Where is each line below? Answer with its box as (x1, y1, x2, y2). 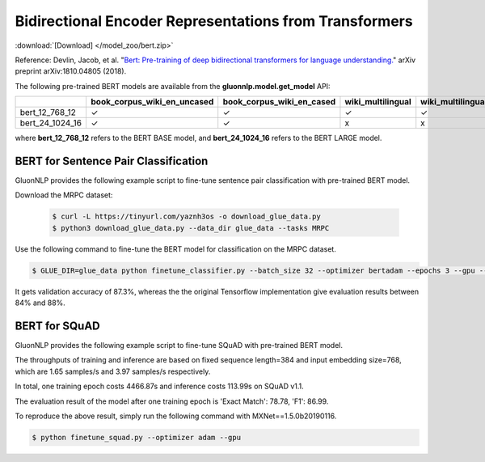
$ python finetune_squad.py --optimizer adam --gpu (32, 433, 242, 442)
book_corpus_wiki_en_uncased (91, 96, 214, 108)
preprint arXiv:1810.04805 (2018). (15, 66, 127, 76)
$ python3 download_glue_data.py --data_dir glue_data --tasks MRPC (52, 223, 330, 232)
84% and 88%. (15, 298, 66, 307)
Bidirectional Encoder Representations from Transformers (15, 12, 413, 30)
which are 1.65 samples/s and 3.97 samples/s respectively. (15, 367, 211, 376)
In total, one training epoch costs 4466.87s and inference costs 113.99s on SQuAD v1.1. (15, 381, 305, 392)
